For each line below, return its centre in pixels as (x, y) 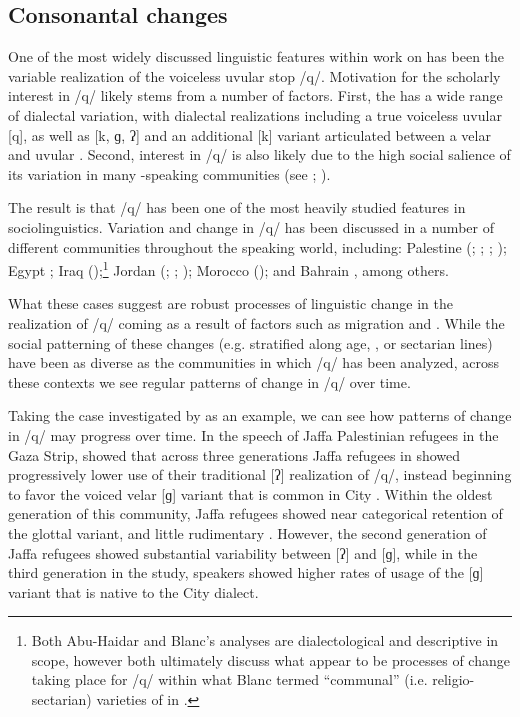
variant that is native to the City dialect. (133, 591)
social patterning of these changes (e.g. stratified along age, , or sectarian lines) (250, 342)
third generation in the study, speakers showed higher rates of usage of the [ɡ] (246, 572)
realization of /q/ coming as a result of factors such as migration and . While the (256, 322)
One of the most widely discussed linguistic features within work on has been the (256, 56)
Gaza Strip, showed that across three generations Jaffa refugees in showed (234, 454)
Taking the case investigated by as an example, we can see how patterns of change (260, 415)
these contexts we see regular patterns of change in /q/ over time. (209, 381)
